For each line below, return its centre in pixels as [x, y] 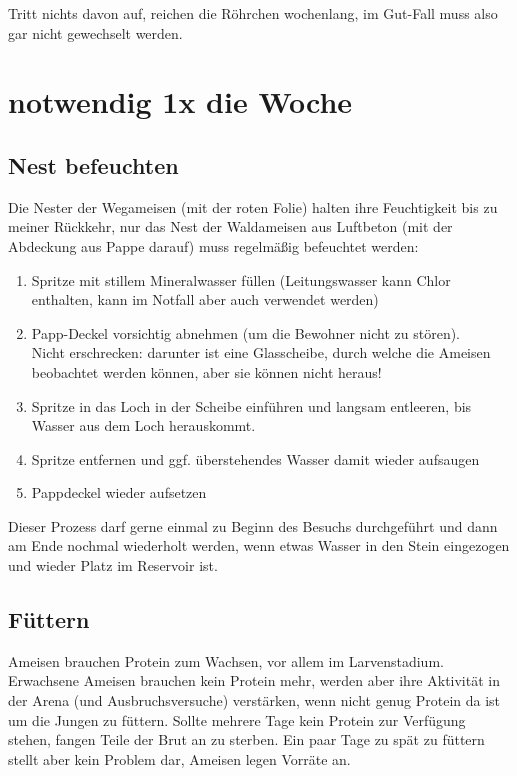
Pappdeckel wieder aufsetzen [119, 492]
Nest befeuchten [93, 164]
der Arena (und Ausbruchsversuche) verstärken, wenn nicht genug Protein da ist [254, 700]
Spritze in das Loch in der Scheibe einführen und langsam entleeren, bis [251, 405]
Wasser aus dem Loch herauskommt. [143, 425]
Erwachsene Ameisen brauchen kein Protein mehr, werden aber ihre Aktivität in [254, 680]
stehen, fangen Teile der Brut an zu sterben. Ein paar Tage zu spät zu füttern [246, 739]
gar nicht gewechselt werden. [95, 32]
